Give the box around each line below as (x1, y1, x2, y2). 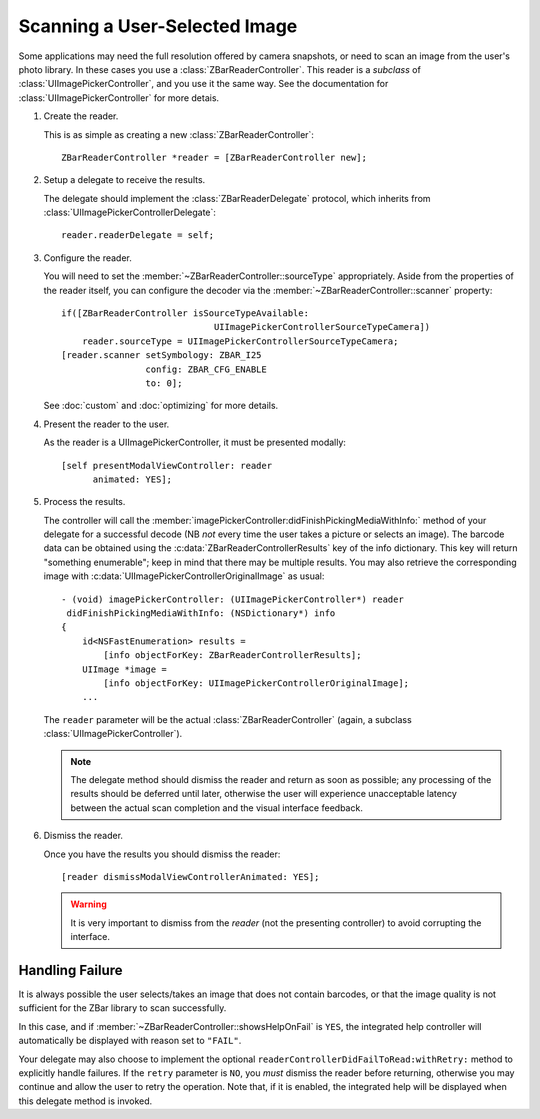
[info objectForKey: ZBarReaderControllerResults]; (103, 650, 362, 661)
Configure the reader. (43, 251, 132, 264)
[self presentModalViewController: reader (61, 460, 273, 471)
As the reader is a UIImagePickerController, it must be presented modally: (43, 436, 347, 449)
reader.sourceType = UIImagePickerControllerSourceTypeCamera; (81, 335, 399, 347)
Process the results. (43, 496, 126, 508)
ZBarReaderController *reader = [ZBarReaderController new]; (61, 151, 367, 163)
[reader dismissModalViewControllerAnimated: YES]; (61, 871, 320, 882)
